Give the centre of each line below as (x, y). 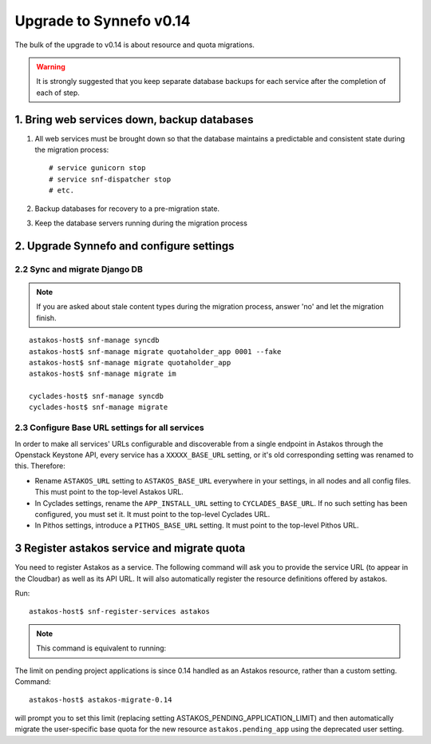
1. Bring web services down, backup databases (134, 119)
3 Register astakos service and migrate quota (130, 549)
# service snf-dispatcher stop (110, 179)
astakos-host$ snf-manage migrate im (103, 374)
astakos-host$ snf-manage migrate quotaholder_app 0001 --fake (155, 351)
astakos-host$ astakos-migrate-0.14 (101, 700)
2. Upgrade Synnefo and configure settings (125, 246)
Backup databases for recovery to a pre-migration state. (127, 209)
